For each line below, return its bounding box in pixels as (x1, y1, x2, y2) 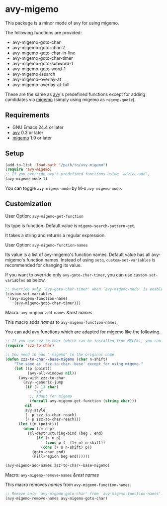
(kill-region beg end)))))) (31, 454, 90, 459)
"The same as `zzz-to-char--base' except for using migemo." (14, 361, 143, 367)
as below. (26, 277, 46, 283)
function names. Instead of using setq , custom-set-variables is (26, 256, 156, 262)
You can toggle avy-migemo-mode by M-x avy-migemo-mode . (5, 185, 122, 191)
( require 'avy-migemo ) (5, 167, 52, 172)
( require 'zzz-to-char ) (5, 343, 55, 348)
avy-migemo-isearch (12, 71, 56, 77)
